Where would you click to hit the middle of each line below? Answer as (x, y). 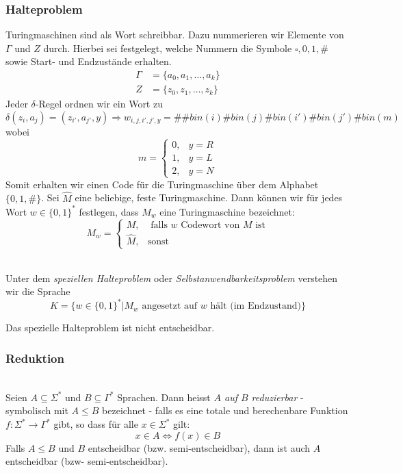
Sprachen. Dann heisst (164, 397)
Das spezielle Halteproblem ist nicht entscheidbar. (110, 328)
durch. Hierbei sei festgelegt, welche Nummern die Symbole (168, 48)
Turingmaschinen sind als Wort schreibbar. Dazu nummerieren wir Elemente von (175, 35)
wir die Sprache (38, 291)
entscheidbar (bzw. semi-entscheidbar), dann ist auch (199, 447)
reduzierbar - (277, 397)
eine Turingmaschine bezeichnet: (227, 211)
